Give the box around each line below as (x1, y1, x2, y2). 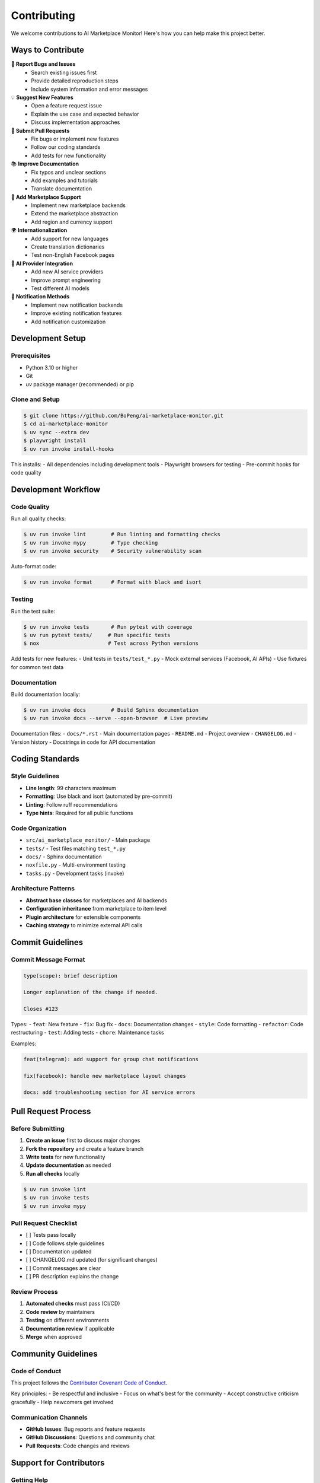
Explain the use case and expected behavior (31, 110, 139, 117)
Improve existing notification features (31, 310, 122, 317)
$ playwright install (23, 437, 87, 444)
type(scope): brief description (23, 972, 118, 979)
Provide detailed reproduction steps (31, 77, 119, 84)
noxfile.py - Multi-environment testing (25, 861, 126, 868)
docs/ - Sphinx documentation (25, 853, 102, 860)
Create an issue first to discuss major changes (25, 1137, 140, 1144)
